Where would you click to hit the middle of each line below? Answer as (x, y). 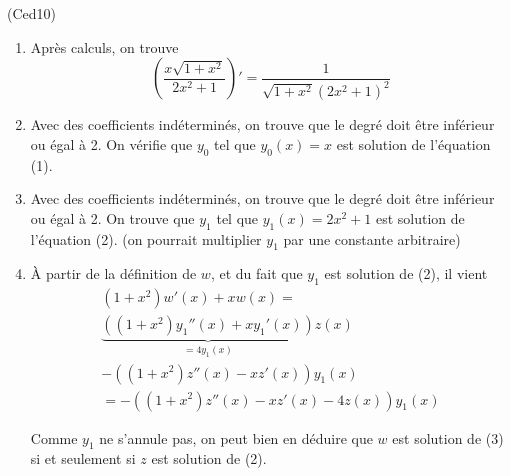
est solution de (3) (448, 437)
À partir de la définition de (113, 273)
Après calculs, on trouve (104, 46)
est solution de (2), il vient (406, 273)
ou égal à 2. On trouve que (112, 217)
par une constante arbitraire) (372, 238)
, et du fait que (256, 273)
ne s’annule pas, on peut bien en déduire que (236, 437)
